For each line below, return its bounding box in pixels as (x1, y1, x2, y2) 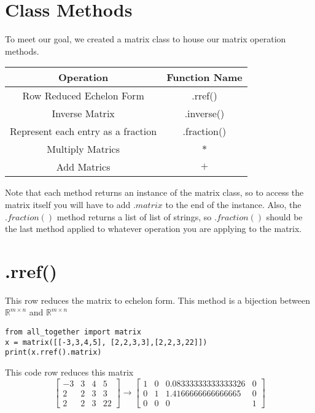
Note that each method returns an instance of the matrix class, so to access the (5, 186, 304, 199)
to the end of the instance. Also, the (165, 198, 301, 210)
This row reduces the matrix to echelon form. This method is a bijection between (5, 293, 311, 306)
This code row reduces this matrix (5, 365, 134, 378)
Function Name (166, 70, 243, 85)
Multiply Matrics (47, 142, 120, 156)
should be (266, 210, 303, 223)
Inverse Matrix (52, 106, 115, 121)
